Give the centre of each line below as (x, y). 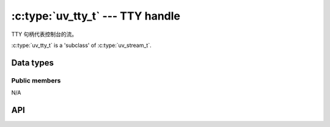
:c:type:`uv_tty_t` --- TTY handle (96, 16)
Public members (36, 81)
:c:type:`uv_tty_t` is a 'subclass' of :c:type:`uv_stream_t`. (82, 45)
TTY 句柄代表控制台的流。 (44, 34)
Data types (33, 63)
